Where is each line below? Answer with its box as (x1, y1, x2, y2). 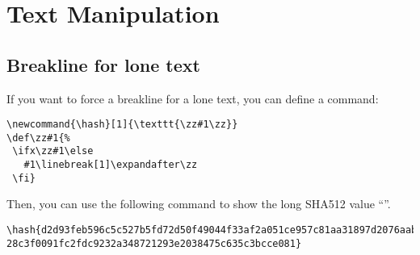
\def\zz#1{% (6, 132, 70, 144)
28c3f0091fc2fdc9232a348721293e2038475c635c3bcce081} (6, 237, 302, 249)
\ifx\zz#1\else (12, 145, 94, 157)
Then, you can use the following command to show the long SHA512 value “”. (6, 195, 391, 212)
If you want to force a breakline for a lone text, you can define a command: (6, 90, 379, 107)
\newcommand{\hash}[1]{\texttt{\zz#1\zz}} (6, 119, 238, 131)
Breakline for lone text (6, 52, 200, 77)
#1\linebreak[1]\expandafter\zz (23, 159, 198, 171)
